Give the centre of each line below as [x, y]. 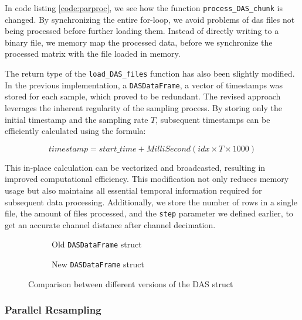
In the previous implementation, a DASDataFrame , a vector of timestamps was [144, 85]
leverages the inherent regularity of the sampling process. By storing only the [143, 107]
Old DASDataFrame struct [97, 244]
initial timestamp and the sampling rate [77, 119]
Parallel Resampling [53, 310]
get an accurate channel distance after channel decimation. [110, 224]
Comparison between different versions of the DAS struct [131, 283]
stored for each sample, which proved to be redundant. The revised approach [143, 96]
